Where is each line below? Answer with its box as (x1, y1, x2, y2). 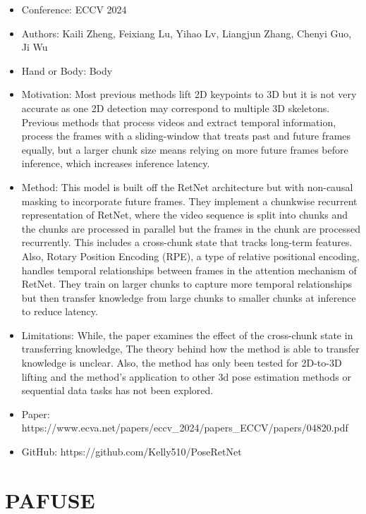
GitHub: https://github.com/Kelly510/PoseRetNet (21, 444, 242, 459)
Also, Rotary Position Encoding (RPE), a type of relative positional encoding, (21, 248, 360, 263)
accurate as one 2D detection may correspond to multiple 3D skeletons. (21, 100, 330, 115)
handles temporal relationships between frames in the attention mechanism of (21, 262, 357, 277)
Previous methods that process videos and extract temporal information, (21, 114, 336, 129)
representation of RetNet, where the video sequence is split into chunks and (21, 207, 348, 222)
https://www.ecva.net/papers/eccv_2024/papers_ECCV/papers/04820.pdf (21, 420, 348, 435)
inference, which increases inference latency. (21, 156, 210, 171)
